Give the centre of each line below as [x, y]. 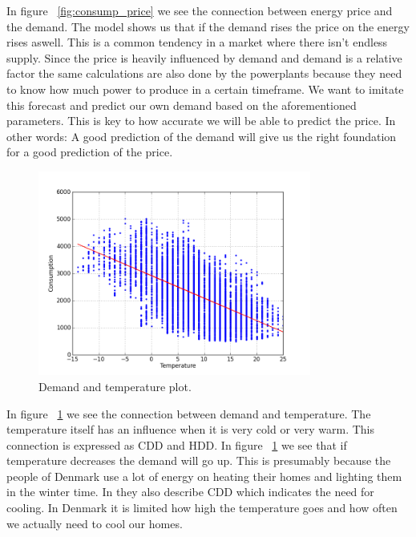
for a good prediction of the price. [90, 152]
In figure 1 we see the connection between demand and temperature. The [189, 413]
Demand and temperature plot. [115, 386]
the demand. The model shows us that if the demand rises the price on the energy [208, 26]
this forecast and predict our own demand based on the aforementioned [182, 105]
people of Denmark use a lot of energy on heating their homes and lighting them [204, 476]
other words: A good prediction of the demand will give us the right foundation [202, 136]
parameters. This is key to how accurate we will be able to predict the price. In [201, 121]
